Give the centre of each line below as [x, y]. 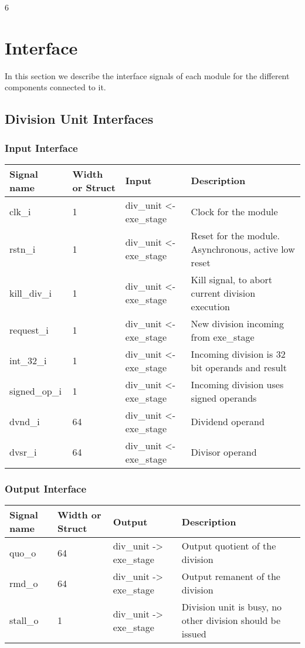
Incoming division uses [237, 384]
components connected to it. [55, 87]
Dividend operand [228, 422]
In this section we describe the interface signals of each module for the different [147, 75]
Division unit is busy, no [232, 607]
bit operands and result [239, 367]
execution [210, 306]
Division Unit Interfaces [79, 119]
